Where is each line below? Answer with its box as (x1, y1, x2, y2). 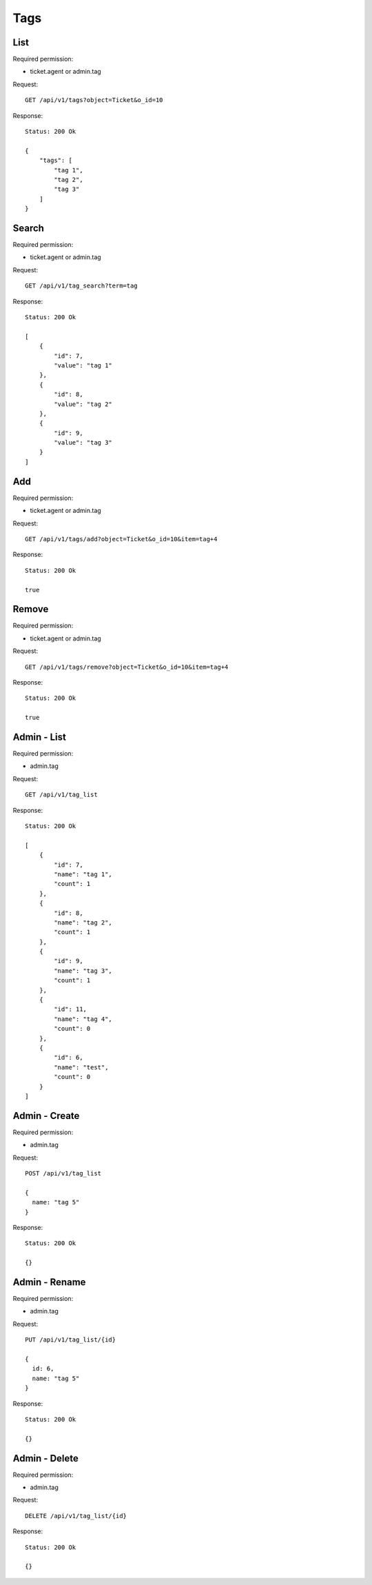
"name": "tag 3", (54, 967, 113, 975)
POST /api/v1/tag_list (25, 1169, 102, 1178)
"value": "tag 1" (54, 361, 113, 369)
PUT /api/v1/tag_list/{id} (25, 1336, 116, 1344)
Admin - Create (12, 1110, 80, 1122)
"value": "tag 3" (54, 438, 113, 447)
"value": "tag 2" (54, 400, 113, 408)
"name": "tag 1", (54, 870, 113, 878)
